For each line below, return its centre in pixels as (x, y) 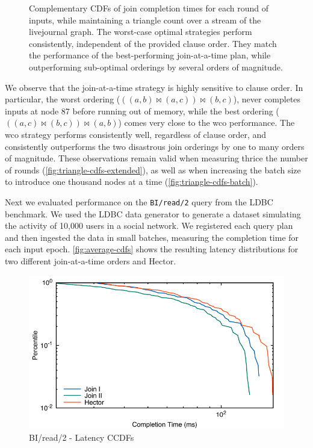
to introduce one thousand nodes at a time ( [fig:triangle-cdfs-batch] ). (132, 182)
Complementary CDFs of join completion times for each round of (149, 8)
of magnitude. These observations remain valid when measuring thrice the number (156, 158)
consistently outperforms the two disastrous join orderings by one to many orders (155, 146)
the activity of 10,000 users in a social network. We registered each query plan (149, 226)
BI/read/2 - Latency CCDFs (82, 437)
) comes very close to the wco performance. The (206, 123)
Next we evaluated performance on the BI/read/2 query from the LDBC (139, 201)
